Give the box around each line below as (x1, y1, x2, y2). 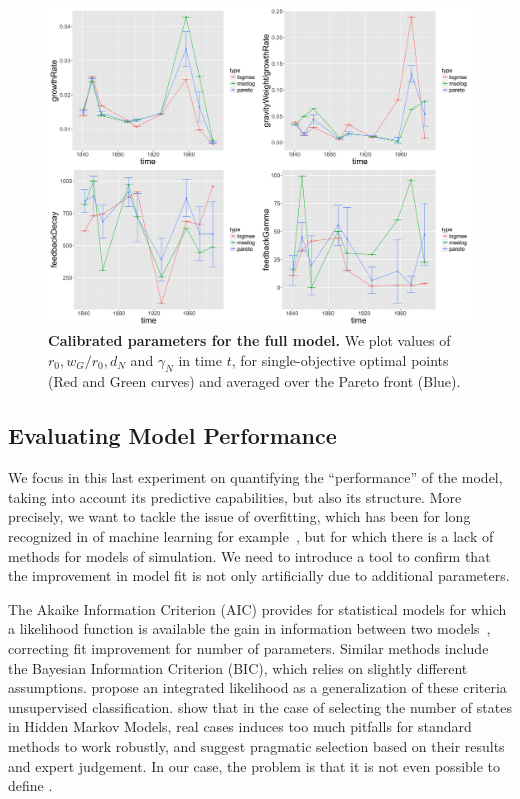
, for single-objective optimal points (231, 349, 449, 370)
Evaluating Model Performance (8, 420, 337, 451)
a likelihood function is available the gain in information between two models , (8, 618, 491, 639)
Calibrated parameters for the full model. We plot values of (48, 330, 451, 350)
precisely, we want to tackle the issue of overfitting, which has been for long (8, 506, 471, 527)
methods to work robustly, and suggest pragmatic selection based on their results (8, 735, 505, 756)
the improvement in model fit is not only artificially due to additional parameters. (8, 565, 510, 586)
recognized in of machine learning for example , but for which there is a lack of (8, 525, 494, 546)
